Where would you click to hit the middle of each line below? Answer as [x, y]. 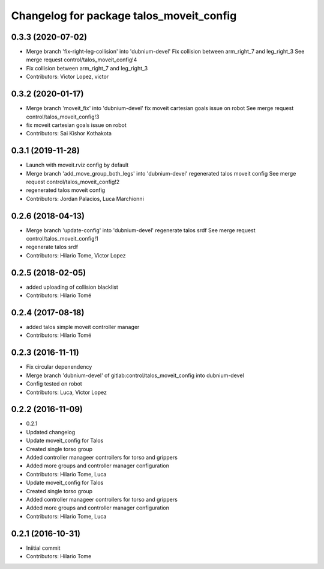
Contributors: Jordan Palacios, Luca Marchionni [85, 198]
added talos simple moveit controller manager [83, 327]
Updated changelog [51, 432]
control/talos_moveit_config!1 [62, 239]
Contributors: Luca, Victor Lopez [67, 392]
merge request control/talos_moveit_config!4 [82, 60]
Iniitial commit [43, 548]
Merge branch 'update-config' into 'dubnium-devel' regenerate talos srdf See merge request [141, 230]
